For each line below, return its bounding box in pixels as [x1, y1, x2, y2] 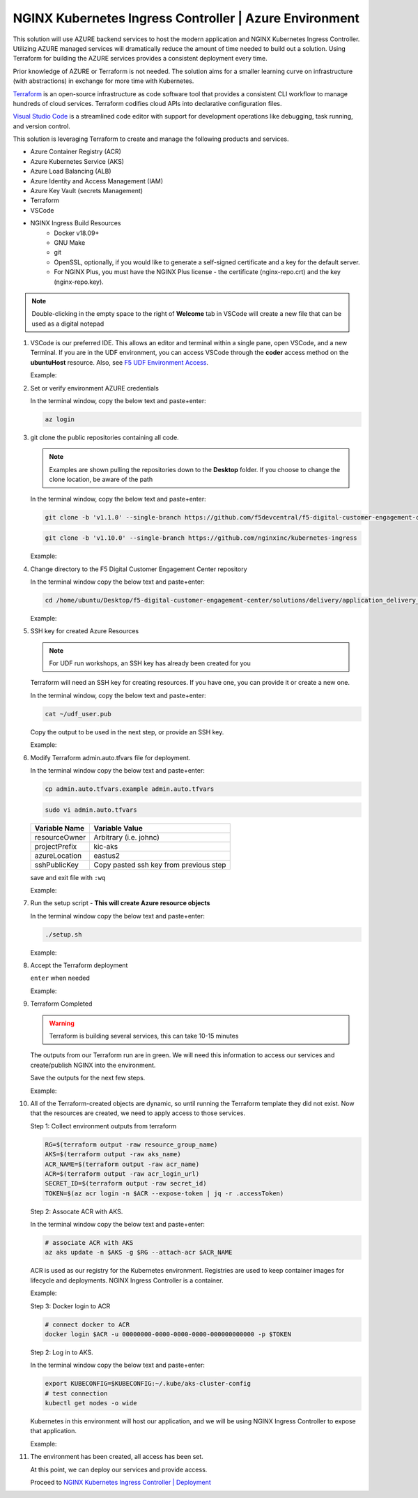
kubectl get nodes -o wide [45, 1399, 137, 1407]
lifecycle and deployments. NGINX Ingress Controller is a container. [30, 1276, 224, 1285]
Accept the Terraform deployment [30, 961, 128, 969]
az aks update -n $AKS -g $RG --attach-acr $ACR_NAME [45, 1248, 233, 1257]
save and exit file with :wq [30, 873, 106, 882]
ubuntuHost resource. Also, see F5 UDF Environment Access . [30, 358, 209, 366]
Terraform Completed [30, 999, 93, 1008]
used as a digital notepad [31, 319, 104, 328]
